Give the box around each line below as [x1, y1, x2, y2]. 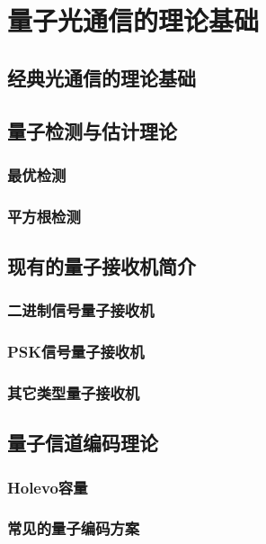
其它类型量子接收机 [7, 382, 140, 404]
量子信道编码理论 [7, 429, 158, 457]
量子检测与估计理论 [7, 116, 177, 144]
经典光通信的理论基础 [7, 63, 196, 91]
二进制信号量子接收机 [7, 299, 155, 322]
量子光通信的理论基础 [7, 2, 260, 39]
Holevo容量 [7, 476, 88, 498]
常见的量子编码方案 [7, 517, 140, 539]
